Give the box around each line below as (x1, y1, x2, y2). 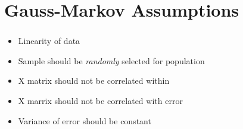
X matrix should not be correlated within (18, 74, 170, 87)
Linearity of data (18, 34, 80, 47)
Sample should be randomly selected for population (18, 54, 205, 67)
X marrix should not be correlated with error (18, 95, 183, 107)
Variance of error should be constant (18, 114, 151, 127)
